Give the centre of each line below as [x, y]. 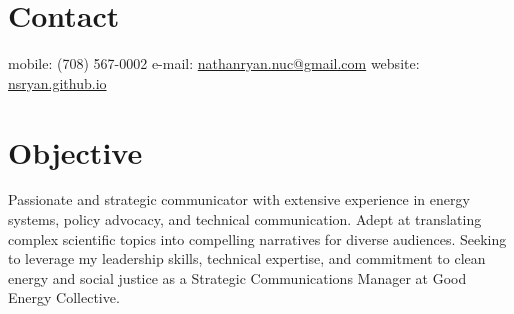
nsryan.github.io [57, 82]
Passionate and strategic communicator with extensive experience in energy [239, 199]
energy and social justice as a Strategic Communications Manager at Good [237, 277]
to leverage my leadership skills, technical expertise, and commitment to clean [247, 258]
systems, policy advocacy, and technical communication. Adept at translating [245, 219]
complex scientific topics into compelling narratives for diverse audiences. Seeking [257, 238]
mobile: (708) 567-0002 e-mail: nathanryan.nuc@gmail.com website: [214, 63]
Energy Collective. [64, 297]
